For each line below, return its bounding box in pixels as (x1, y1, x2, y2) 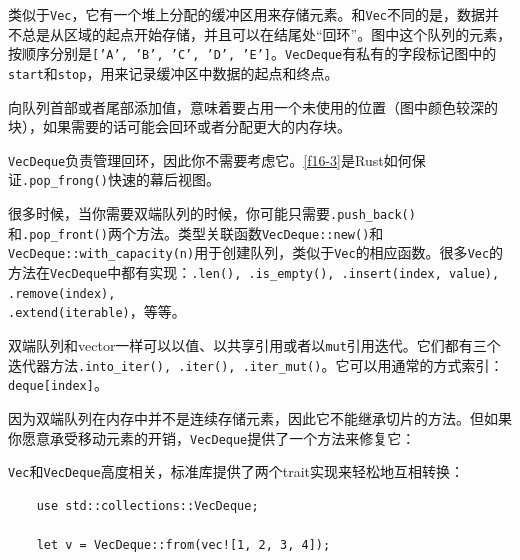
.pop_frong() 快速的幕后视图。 (22, 169, 220, 190)
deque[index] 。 (8, 374, 108, 395)
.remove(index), (8, 286, 116, 301)
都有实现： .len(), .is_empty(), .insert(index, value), (121, 262, 500, 283)
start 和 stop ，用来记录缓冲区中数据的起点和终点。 (8, 62, 339, 83)
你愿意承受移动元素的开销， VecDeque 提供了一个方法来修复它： (8, 427, 416, 448)
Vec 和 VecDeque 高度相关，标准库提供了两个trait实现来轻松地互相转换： (8, 461, 465, 482)
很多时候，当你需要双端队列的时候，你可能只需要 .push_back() (8, 203, 416, 224)
